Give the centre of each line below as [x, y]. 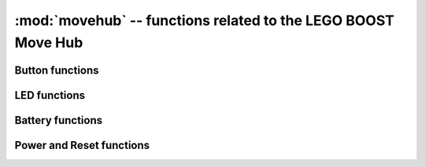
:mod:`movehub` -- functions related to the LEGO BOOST [205, 20]
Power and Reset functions [82, 145]
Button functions [57, 70]
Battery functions [58, 120]
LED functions [50, 95]
